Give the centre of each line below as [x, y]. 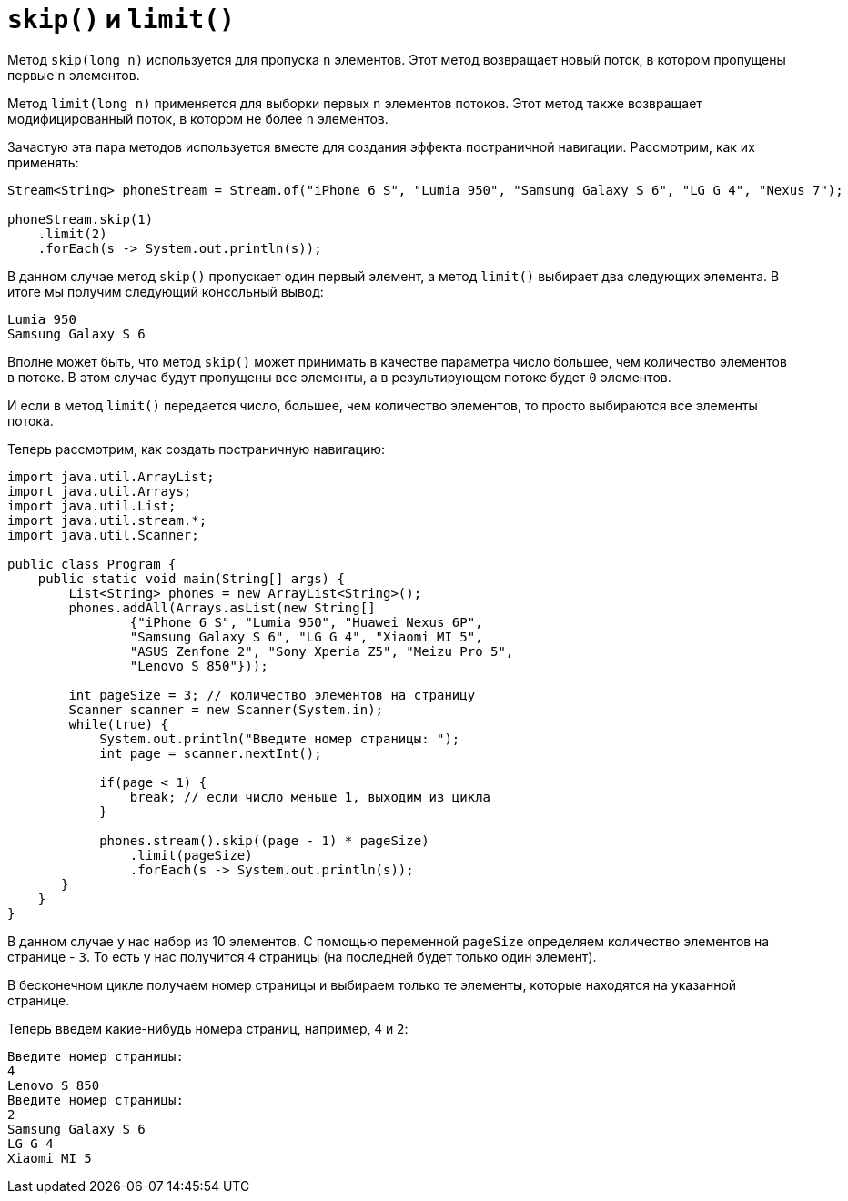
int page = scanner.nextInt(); [211, 753]
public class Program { [92, 564]
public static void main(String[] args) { [191, 578]
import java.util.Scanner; [103, 535]
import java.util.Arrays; [100, 491]
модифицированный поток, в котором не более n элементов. [198, 118]
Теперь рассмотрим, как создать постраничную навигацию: [197, 449]
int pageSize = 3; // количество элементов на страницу [272, 695]
